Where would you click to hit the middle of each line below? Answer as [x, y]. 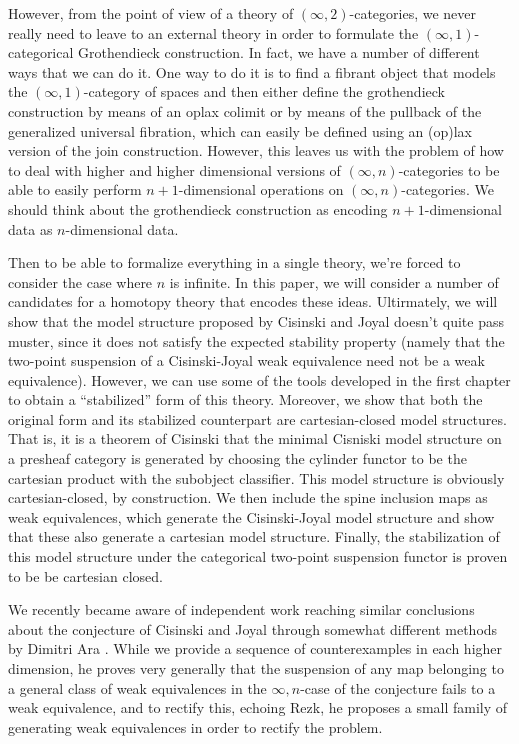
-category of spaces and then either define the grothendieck [264, 91]
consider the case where [80, 281]
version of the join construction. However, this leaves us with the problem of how [256, 150]
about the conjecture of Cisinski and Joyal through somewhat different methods [253, 628]
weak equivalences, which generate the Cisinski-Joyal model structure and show [251, 516]
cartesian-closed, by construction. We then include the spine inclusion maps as [248, 497]
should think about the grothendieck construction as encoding [198, 208]
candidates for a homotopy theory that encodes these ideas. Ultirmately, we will [253, 301]
